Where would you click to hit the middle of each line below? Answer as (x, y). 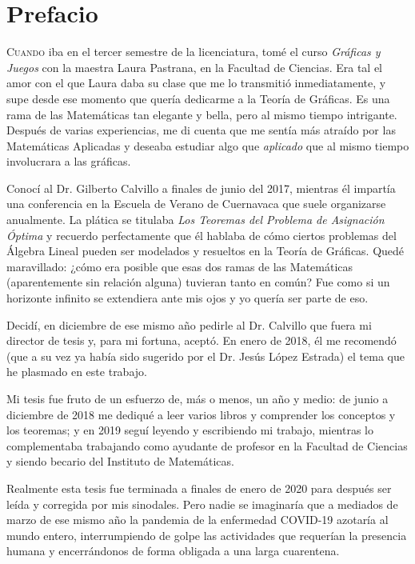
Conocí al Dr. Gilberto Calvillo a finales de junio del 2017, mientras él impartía (201, 188)
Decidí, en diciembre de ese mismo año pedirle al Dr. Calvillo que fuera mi (189, 324)
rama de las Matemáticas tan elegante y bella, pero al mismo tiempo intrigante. (202, 114)
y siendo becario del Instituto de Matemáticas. (120, 461)
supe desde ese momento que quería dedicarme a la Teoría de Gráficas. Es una (198, 98)
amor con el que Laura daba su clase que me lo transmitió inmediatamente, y (196, 83)
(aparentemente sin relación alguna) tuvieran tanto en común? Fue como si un (198, 282)
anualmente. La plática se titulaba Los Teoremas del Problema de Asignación (196, 220)
